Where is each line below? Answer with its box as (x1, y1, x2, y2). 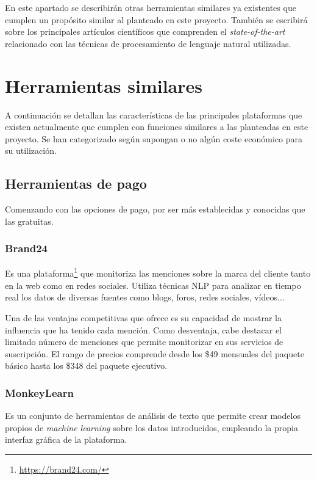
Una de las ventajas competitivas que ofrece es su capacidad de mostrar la (5, 311, 282, 324)
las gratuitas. (5, 214, 54, 227)
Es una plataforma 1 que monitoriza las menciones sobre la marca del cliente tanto (5, 265, 311, 280)
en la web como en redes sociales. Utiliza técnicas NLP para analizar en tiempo (5, 278, 301, 291)
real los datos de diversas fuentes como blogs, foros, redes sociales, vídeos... (5, 291, 285, 304)
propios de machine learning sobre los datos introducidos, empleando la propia (5, 421, 298, 434)
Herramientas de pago (5, 174, 147, 193)
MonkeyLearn (5, 385, 74, 400)
